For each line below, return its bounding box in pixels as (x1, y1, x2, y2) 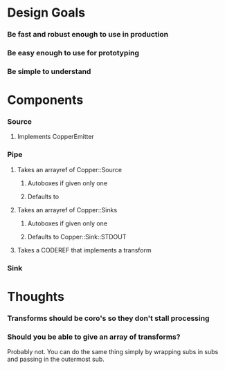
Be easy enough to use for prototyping (7, 48, 140, 58)
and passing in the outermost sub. (7, 355, 105, 364)
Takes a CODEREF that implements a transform (17, 246, 152, 254)
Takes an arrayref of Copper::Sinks (17, 205, 118, 214)
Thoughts (7, 288, 64, 304)
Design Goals (7, 5, 85, 21)
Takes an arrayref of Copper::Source (17, 165, 123, 174)
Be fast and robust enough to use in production (7, 30, 168, 39)
